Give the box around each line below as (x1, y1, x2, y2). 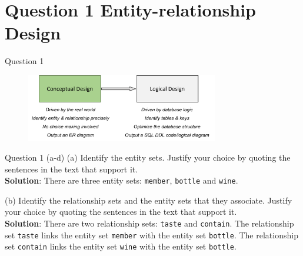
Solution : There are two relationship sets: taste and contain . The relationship (5, 217, 294, 230)
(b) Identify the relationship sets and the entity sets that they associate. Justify (5, 194, 292, 206)
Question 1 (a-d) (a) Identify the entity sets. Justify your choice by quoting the (5, 151, 291, 163)
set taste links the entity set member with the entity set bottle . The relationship (5, 228, 298, 241)
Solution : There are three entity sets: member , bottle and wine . (5, 174, 238, 187)
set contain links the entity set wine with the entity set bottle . (5, 240, 237, 252)
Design (5, 21, 61, 45)
